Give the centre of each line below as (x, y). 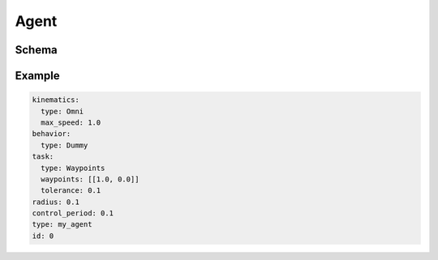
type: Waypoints (73, 168)
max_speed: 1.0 (71, 122)
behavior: (52, 134)
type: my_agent (62, 224)
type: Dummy (64, 145)
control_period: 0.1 (73, 213)
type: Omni (62, 111)
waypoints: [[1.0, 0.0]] (90, 179)
